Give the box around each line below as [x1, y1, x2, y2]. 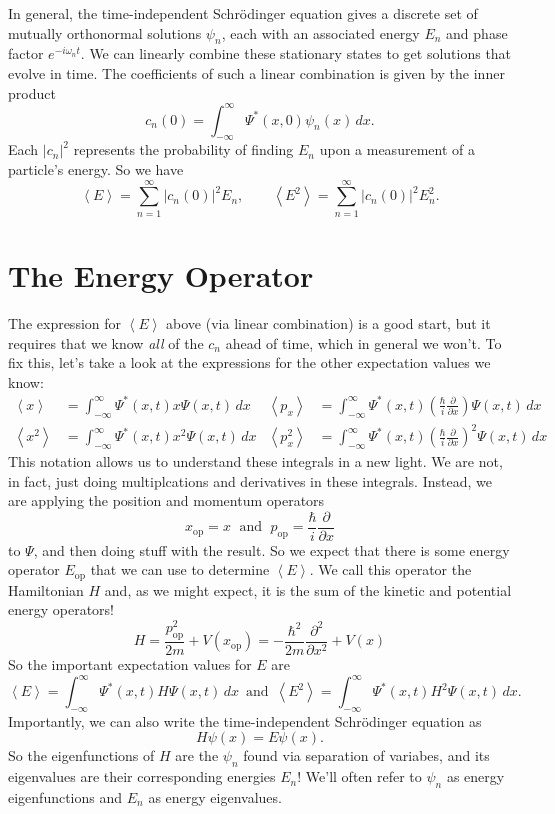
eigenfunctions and [8, 787, 123, 807]
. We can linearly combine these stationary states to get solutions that [80, 43, 512, 64]
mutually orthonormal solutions [8, 22, 202, 43]
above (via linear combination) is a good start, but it [166, 312, 491, 333]
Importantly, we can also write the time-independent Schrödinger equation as [8, 710, 482, 731]
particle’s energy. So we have [8, 159, 184, 180]
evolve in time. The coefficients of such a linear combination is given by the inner [8, 62, 505, 83]
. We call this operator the [309, 559, 472, 580]
